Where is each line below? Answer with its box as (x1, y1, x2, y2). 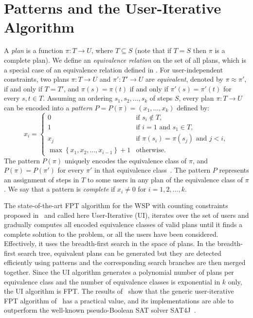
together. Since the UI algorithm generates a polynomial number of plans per (4, 267, 234, 277)
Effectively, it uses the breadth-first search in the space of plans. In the (4, 238, 215, 248)
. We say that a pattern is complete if (4, 184, 115, 194)
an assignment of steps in (4, 174, 79, 184)
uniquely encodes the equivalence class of (64, 155, 187, 165)
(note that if (135, 45, 172, 55)
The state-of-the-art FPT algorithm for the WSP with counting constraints (4, 200, 228, 210)
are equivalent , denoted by (145, 74, 223, 84)
